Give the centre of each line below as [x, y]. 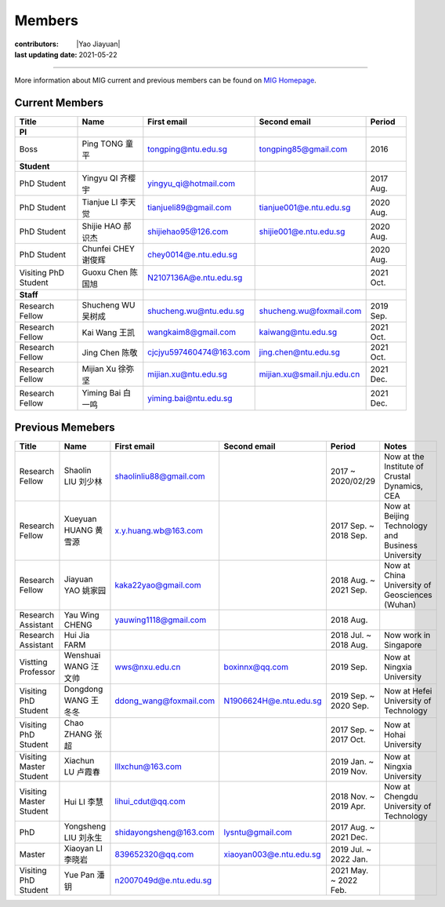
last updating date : [46, 54]
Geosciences [408, 595]
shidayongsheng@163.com [165, 832]
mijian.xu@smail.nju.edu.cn [309, 374]
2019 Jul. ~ [351, 849]
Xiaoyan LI [83, 848]
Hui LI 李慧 [83, 802]
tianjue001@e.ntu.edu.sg [305, 208]
